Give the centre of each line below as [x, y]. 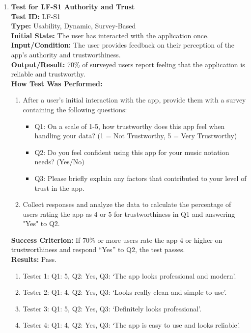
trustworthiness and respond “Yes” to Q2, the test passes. [98, 249]
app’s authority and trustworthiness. [66, 54]
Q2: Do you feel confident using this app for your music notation [132, 152]
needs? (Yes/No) [59, 162]
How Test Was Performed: [57, 83]
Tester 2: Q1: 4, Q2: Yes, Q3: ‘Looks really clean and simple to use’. [125, 292]
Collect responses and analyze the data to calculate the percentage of [127, 204]
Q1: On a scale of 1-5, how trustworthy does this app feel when [130, 126]
